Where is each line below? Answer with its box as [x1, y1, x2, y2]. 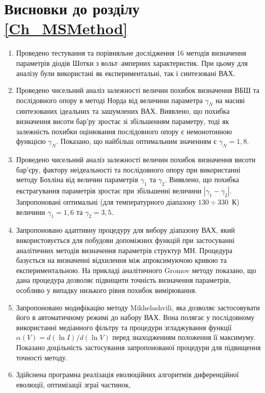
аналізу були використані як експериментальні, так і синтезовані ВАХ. [16, 67, 235, 78]
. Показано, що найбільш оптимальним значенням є [56, 136, 217, 146]
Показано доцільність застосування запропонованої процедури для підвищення [16, 341, 261, 352]
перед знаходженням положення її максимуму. [112, 332, 256, 342]
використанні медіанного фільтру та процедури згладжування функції [16, 322, 232, 332]
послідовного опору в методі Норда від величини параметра [16, 94, 203, 105]
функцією [16, 136, 46, 146]
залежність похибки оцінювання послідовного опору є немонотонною [16, 126, 232, 136]
